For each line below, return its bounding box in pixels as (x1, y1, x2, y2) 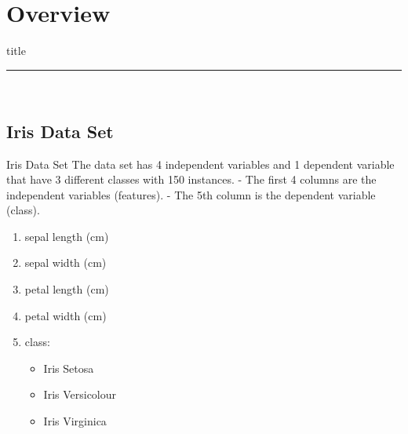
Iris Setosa (43, 359, 94, 376)
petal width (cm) (24, 307, 107, 323)
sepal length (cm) (24, 228, 109, 244)
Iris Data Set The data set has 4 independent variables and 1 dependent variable (6, 155, 395, 172)
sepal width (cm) (24, 254, 107, 271)
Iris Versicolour (43, 386, 117, 403)
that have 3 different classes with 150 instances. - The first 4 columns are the (6, 171, 377, 188)
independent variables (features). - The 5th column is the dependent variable (6, 186, 376, 202)
